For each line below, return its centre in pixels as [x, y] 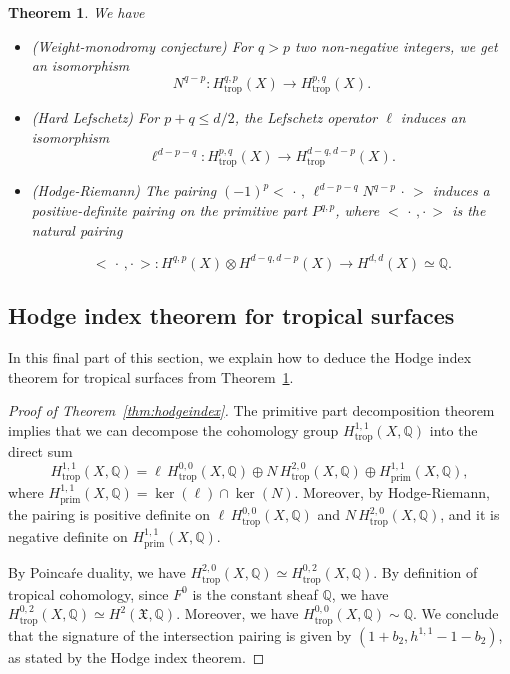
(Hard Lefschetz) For [95, 117]
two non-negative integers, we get [396, 45]
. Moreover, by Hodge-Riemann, [392, 491]
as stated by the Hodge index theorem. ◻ [136, 656]
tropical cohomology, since [88, 593]
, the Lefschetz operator [306, 117]
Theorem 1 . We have [76, 12]
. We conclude [456, 613]
